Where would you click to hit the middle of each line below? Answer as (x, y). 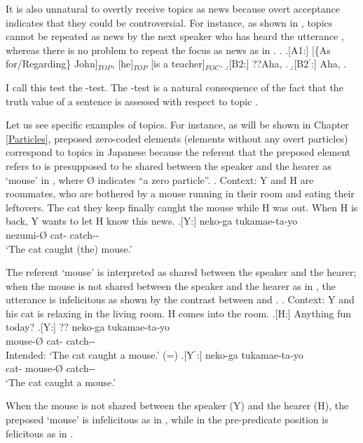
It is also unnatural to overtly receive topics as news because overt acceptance (173, 8)
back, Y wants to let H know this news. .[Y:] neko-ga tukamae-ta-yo (152, 221)
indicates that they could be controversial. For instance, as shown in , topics (169, 22)
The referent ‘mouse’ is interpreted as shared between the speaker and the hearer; (181, 272)
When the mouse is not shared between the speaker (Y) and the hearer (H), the (177, 405)
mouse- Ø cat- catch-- (50, 341)
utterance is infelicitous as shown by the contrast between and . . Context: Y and (180, 299)
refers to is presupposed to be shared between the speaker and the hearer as (169, 165)
